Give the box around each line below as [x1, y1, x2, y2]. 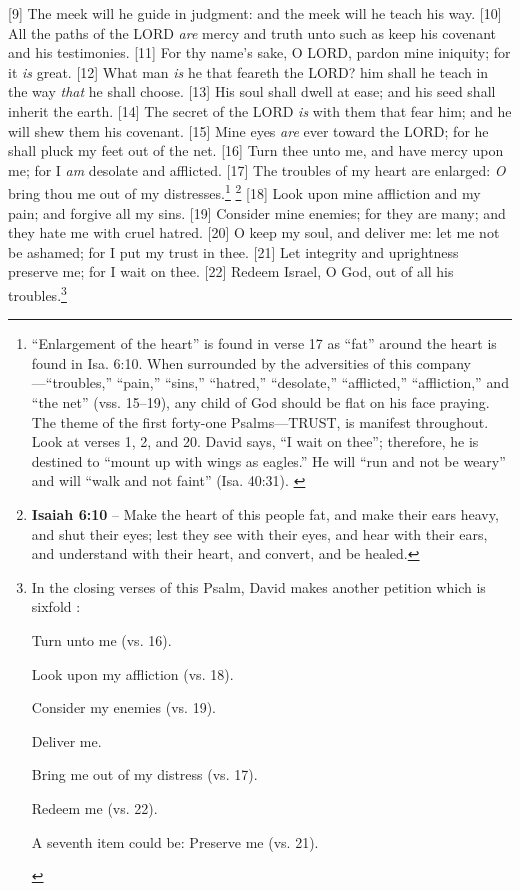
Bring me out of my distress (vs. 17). [31, 764, 258, 785]
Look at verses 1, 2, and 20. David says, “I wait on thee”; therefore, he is [31, 431, 479, 452]
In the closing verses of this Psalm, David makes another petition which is [31, 576, 486, 597]
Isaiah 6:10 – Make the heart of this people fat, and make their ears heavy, [31, 503, 499, 524]
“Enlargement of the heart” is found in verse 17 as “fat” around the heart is [31, 333, 497, 354]
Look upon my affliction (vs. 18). [31, 663, 234, 684]
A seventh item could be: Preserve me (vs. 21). [31, 831, 319, 852]
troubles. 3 [8, 281, 67, 305]
